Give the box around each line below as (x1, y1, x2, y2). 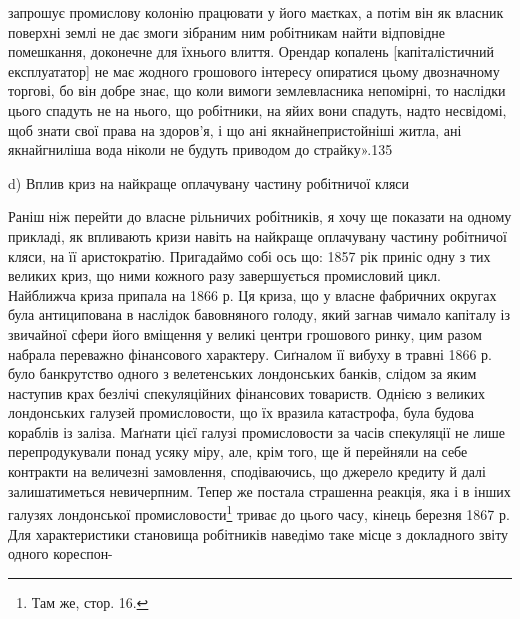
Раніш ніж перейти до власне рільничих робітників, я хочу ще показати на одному (8, 206, 512, 227)
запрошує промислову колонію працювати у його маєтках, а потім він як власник (8, 2, 504, 22)
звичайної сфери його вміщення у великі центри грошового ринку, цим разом (8, 323, 482, 344)
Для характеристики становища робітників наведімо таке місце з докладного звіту (8, 523, 509, 544)
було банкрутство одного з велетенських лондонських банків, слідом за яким (8, 363, 477, 384)
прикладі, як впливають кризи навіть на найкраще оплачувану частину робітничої (8, 225, 507, 246)
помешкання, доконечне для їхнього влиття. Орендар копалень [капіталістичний (8, 41, 495, 62)
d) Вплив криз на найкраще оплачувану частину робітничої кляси (8, 172, 410, 193)
